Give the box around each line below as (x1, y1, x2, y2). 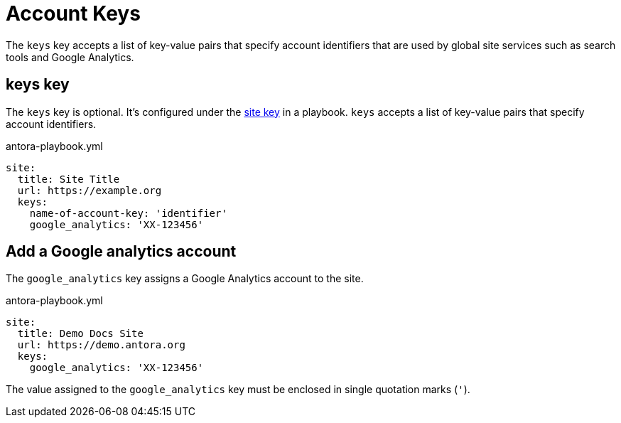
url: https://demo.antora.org (17, 339, 185, 351)
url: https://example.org (17, 184, 162, 196)
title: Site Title (17, 173, 120, 185)
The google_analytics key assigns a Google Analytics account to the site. (6, 272, 364, 285)
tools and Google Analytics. (6, 50, 134, 63)
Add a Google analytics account (6, 242, 237, 261)
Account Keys (6, 1, 141, 26)
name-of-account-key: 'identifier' (29, 207, 227, 219)
